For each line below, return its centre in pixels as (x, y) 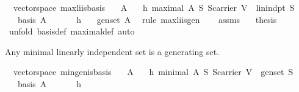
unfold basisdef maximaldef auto (72, 31)
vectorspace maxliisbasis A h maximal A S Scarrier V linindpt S (154, 7)
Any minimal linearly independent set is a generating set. (112, 51)
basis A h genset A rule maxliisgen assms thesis (147, 19)
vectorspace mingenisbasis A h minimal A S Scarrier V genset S (153, 72)
